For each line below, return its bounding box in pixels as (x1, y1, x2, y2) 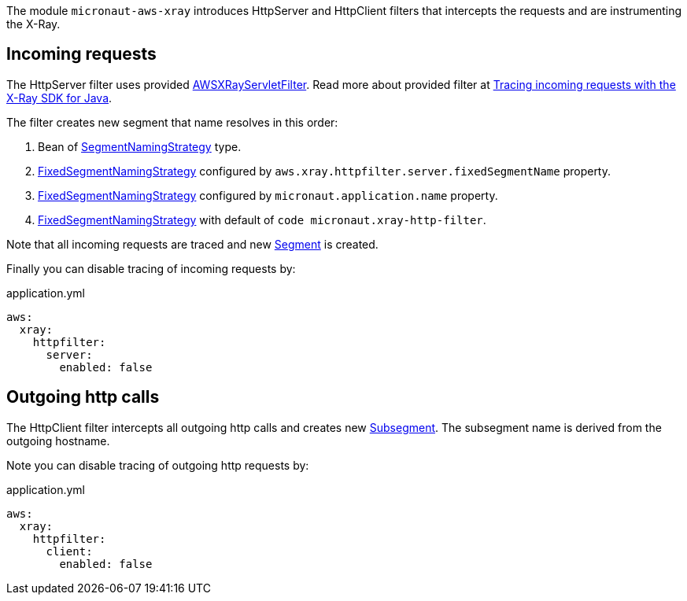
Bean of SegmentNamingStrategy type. (38, 139, 242, 153)
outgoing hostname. (6, 433, 110, 448)
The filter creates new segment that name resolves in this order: (6, 115, 338, 129)
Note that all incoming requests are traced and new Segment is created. (6, 237, 379, 251)
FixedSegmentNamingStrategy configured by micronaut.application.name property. (38, 188, 498, 202)
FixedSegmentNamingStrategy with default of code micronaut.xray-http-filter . (38, 212, 486, 227)
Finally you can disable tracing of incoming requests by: (6, 261, 296, 275)
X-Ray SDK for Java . (6, 90, 113, 105)
